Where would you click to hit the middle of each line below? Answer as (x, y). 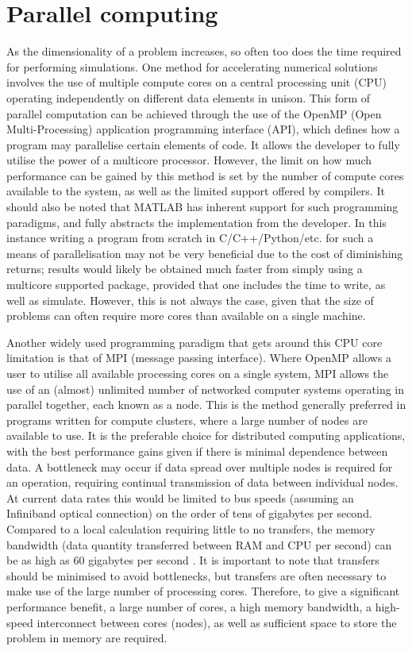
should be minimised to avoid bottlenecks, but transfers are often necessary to (196, 575)
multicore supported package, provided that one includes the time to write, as (196, 285)
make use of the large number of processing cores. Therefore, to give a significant (203, 591)
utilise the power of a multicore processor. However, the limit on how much (189, 160)
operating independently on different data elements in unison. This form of (189, 97)
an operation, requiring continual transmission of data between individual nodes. (202, 482)
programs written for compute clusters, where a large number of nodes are (187, 420)
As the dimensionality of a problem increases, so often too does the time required (204, 51)
